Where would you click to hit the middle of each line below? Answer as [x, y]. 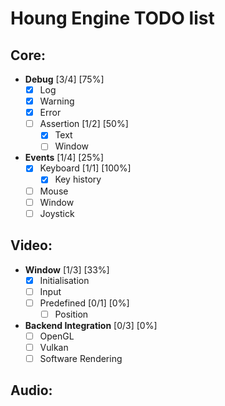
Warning [57, 101]
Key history [78, 179]
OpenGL [57, 336]
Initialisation [64, 280]
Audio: [31, 390]
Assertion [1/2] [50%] [84, 124]
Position [71, 314]
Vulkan [54, 347]
